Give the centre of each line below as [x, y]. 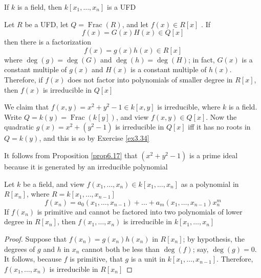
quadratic [19, 127]
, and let [135, 24]
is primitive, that [96, 259]
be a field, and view [54, 184]
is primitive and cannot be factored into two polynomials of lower [140, 211]
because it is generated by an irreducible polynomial [86, 166]
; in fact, [202, 59]
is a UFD [122, 7]
